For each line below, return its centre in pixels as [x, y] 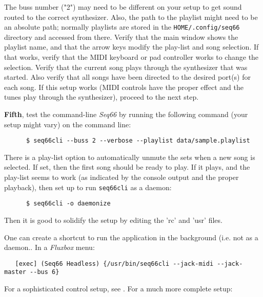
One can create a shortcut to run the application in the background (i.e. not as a [131, 237]
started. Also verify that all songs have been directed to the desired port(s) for [127, 77]
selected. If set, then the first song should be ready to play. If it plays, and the [127, 167]
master [15, 272]
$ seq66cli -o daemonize [68, 204]
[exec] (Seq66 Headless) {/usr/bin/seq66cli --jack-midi [114, 264]
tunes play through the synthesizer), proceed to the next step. [102, 97]
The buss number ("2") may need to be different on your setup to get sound [123, 7]
